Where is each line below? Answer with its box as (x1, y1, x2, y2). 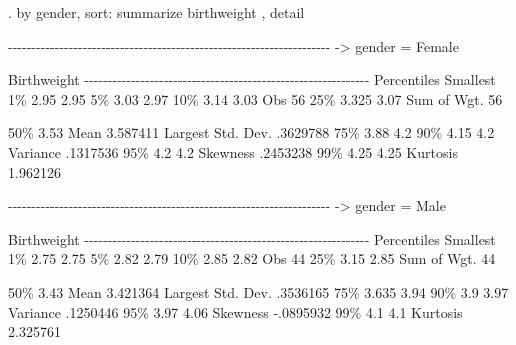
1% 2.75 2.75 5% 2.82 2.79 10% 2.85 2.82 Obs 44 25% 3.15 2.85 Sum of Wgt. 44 (8, 248, 496, 269)
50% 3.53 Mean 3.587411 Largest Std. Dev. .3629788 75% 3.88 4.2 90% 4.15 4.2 (8, 122, 495, 143)
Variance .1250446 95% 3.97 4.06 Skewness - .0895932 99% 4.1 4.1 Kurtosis (8, 301, 463, 322)
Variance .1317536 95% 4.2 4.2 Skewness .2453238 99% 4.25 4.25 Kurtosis (8, 141, 458, 162)
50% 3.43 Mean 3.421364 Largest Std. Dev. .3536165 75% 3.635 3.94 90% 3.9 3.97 (8, 281, 509, 302)
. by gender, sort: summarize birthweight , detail (8, 2, 305, 22)
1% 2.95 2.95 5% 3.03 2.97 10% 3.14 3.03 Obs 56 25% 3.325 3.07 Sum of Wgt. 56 (8, 88, 503, 109)
